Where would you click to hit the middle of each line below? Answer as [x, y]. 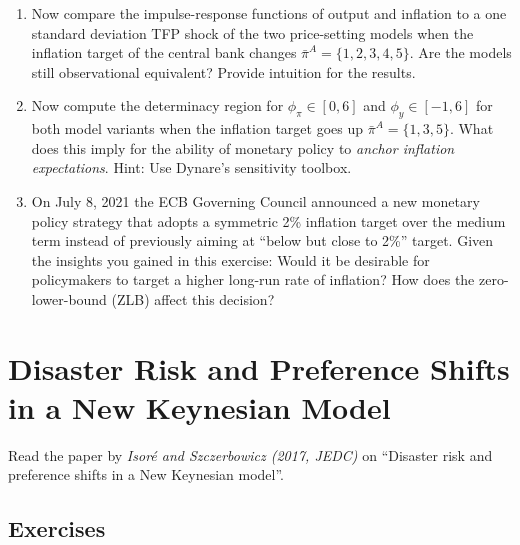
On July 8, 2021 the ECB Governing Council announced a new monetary [255, 200]
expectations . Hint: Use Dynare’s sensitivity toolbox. [191, 167]
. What [471, 128]
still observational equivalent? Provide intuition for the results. [223, 71]
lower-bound [69, 298]
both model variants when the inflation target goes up [197, 128]
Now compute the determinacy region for [157, 105]
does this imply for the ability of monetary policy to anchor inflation [243, 147]
